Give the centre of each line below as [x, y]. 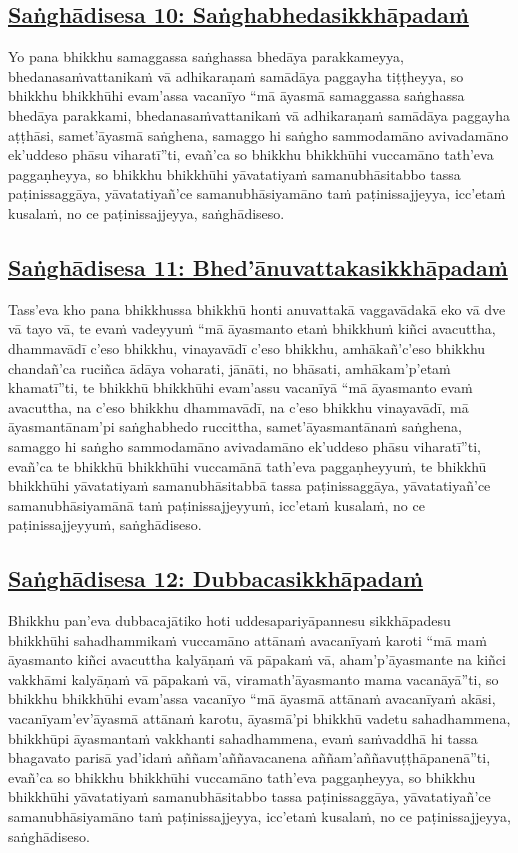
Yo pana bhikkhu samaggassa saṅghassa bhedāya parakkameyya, [206, 56]
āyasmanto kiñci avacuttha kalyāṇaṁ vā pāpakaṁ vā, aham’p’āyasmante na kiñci [257, 659]
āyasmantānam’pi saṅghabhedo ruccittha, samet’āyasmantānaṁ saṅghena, [235, 426]
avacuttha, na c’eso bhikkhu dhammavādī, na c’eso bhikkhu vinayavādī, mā [238, 406]
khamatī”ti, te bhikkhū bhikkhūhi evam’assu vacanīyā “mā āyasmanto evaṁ [240, 387]
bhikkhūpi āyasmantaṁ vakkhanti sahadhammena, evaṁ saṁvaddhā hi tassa [243, 737]
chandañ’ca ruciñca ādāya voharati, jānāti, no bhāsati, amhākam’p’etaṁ [229, 367]
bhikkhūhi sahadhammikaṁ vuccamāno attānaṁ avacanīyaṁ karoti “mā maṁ [247, 639]
